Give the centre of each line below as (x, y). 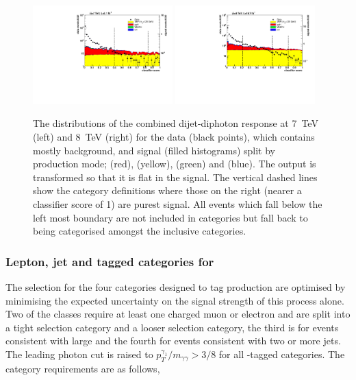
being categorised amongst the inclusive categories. (140, 231)
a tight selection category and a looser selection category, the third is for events (172, 327)
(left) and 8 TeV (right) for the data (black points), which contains (174, 137)
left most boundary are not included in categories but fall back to (170, 217)
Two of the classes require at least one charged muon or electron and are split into (178, 314)
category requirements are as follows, (83, 368)
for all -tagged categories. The (282, 354)
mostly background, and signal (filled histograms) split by (154, 150)
